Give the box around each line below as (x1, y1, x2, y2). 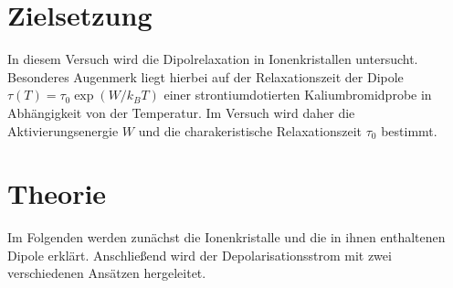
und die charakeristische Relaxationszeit (138, 121, 362, 140)
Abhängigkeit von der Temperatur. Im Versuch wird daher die (7, 102, 355, 122)
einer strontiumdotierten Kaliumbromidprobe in (163, 85, 432, 104)
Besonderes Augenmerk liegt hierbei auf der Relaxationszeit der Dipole (7, 67, 404, 86)
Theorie (7, 175, 107, 212)
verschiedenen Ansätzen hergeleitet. (7, 263, 206, 283)
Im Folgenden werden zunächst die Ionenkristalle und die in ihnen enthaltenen (7, 228, 446, 247)
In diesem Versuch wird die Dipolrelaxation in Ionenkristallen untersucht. (7, 49, 418, 69)
